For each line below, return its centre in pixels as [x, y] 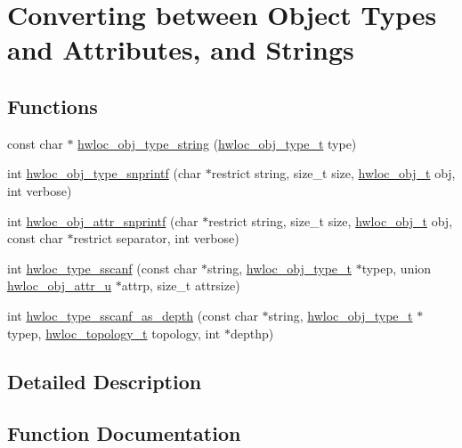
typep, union [397, 268]
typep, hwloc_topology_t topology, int [114, 333]
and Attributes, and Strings [181, 49]
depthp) [252, 333]
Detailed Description [105, 381]
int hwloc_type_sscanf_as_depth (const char [133, 315]
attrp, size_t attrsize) [181, 285]
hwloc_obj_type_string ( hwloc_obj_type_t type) [217, 143]
